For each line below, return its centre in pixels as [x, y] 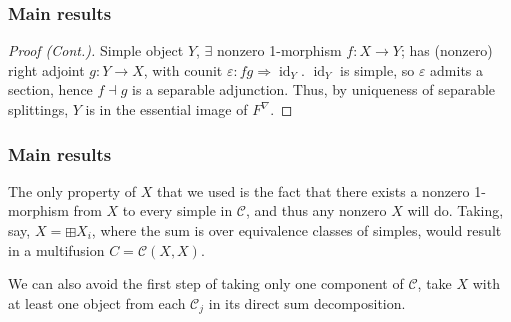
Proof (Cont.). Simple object [96, 50]
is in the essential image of [166, 109]
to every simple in [177, 210]
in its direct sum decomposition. [307, 302]
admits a [457, 69]
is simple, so [377, 69]
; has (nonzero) [446, 50]
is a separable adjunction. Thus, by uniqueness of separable [314, 89]
